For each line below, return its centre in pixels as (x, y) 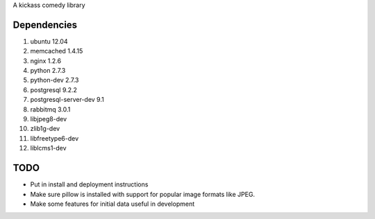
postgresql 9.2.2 (54, 89)
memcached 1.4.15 (57, 51)
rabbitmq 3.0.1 (50, 109)
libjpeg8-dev (49, 119)
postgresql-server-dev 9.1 (67, 100)
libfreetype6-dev (55, 138)
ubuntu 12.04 (49, 41)
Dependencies (45, 25)
